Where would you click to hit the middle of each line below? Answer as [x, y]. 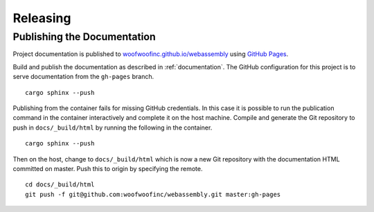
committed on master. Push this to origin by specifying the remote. [108, 168]
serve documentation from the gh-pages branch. [83, 77]
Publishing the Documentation [84, 37]
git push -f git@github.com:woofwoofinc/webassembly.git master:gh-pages [153, 194]
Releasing [42, 18]
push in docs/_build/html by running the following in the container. [113, 127]
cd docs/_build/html [60, 185]
